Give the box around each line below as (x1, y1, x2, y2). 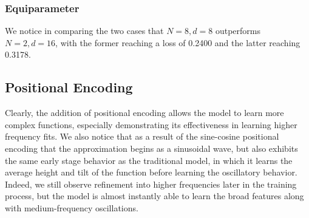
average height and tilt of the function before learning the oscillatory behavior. (5, 166, 297, 179)
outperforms (215, 24, 260, 37)
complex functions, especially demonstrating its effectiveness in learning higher (5, 118, 297, 131)
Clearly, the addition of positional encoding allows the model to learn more (5, 106, 284, 119)
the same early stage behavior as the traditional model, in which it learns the (5, 154, 293, 166)
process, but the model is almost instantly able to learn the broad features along (5, 189, 304, 202)
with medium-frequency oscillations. (5, 201, 138, 214)
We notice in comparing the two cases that (5, 24, 164, 37)
